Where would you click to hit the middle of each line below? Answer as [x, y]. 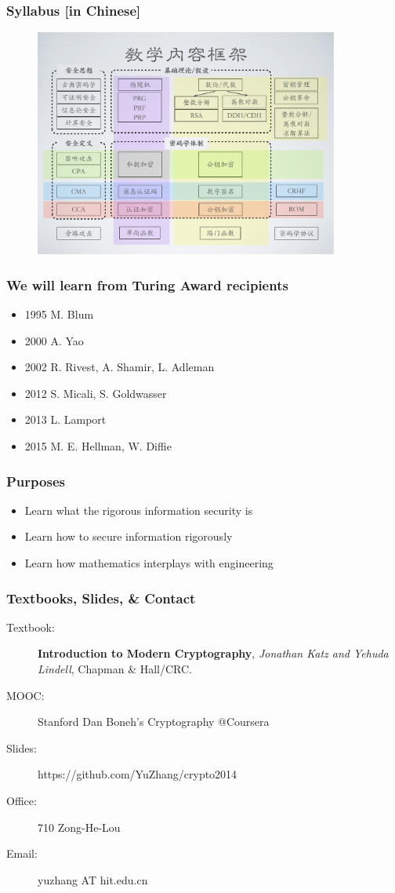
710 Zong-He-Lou [79, 827]
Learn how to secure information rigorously [129, 536]
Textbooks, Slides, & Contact [101, 598]
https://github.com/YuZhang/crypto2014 [138, 774]
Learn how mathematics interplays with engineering [149, 563]
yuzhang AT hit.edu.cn [93, 879]
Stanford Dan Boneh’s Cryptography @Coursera [154, 722]
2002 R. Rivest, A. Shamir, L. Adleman [120, 367]
